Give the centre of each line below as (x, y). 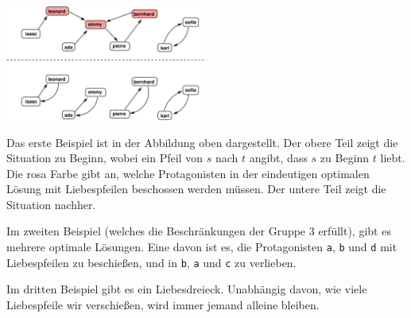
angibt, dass (278, 158)
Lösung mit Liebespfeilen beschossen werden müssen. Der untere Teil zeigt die (196, 189)
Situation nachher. (51, 204)
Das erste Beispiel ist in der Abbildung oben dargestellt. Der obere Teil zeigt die (202, 142)
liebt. (393, 158)
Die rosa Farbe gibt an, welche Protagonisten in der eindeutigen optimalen (188, 173)
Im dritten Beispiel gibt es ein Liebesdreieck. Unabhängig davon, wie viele (187, 289)
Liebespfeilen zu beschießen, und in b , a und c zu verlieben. (151, 262)
